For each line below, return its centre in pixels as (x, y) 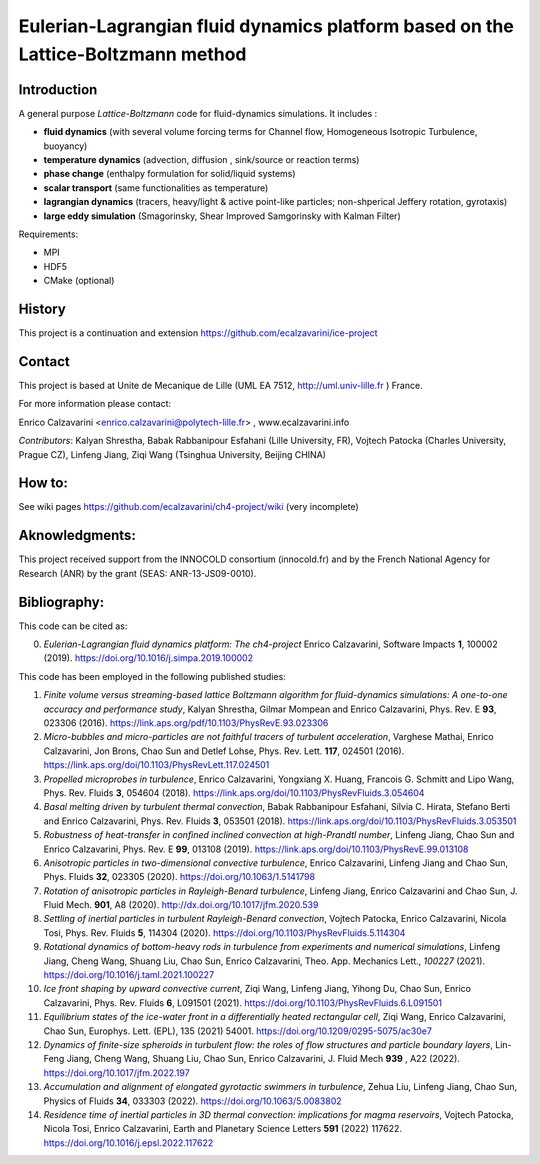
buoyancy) (65, 146)
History (42, 308)
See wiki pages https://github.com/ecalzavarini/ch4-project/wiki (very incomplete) (188, 507)
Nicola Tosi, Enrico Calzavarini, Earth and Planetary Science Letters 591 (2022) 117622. (223, 1129)
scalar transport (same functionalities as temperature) (156, 187)
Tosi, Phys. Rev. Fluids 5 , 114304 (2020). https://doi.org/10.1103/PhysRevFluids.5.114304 (224, 932)
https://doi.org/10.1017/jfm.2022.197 (116, 1072)
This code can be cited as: (73, 626)
